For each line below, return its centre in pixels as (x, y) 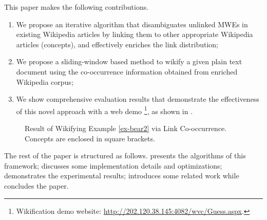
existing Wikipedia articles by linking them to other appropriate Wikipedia (135, 34)
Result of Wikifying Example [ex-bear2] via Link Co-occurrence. (126, 128)
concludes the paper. (36, 185)
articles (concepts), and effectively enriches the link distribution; (117, 44)
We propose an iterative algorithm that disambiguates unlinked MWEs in (132, 24)
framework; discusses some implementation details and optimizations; (113, 165)
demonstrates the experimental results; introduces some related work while (122, 176)
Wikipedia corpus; (45, 81)
